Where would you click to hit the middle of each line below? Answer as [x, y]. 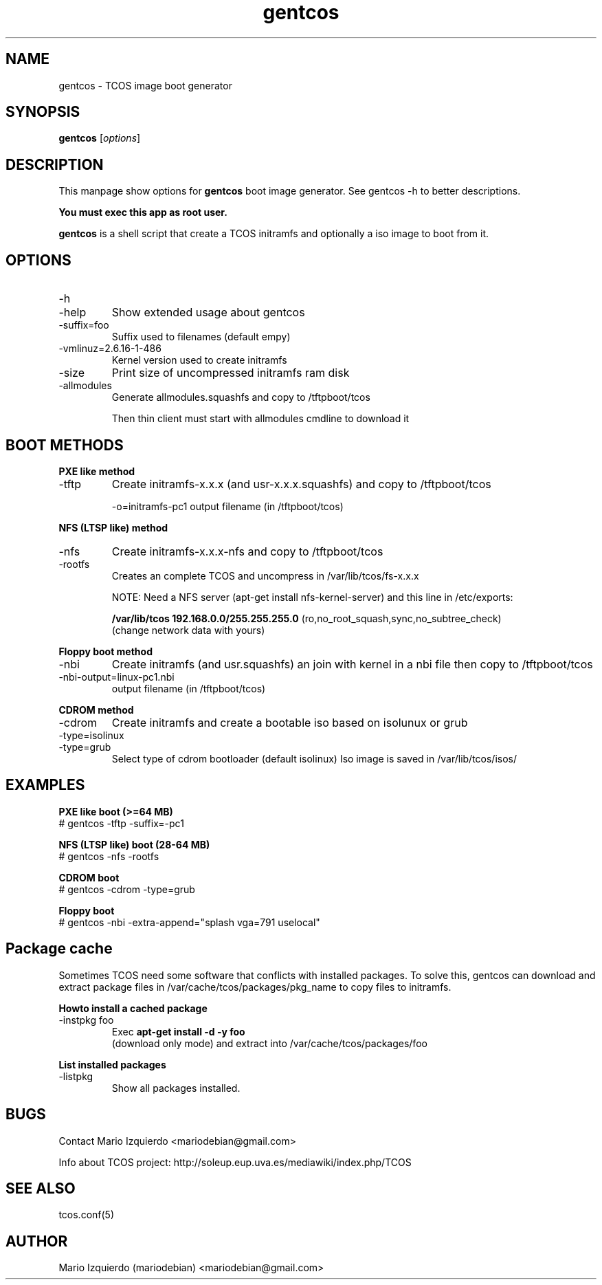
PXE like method [97, 471]
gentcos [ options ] [100, 138]
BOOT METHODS [65, 445]
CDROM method [96, 710]
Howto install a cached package [133, 1008]
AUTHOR [37, 1241]
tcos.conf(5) [87, 1215]
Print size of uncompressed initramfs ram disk [231, 373]
